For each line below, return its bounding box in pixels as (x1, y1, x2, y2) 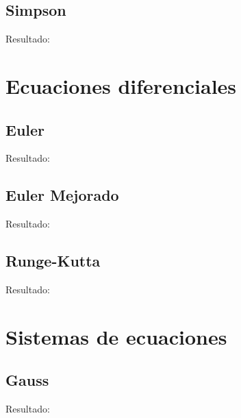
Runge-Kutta (5, 250, 101, 271)
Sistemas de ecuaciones (5, 322, 227, 350)
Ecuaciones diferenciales (5, 71, 237, 99)
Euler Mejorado (5, 184, 119, 206)
